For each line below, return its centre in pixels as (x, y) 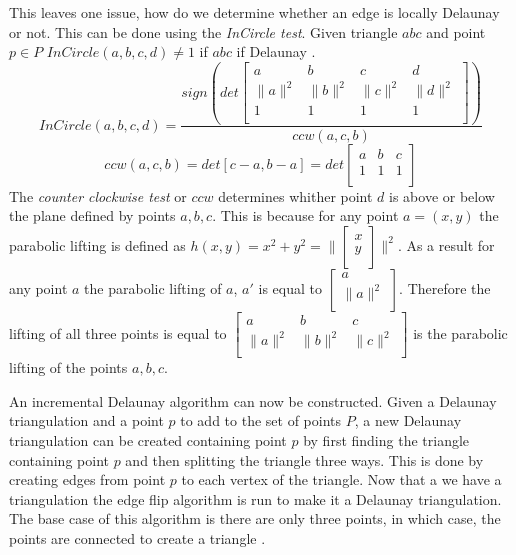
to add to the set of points (261, 420)
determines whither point (295, 195)
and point (456, 31)
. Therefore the (445, 287)
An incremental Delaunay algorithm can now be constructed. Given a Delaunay (253, 400)
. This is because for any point (305, 215)
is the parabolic (460, 332)
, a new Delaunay (408, 420)
